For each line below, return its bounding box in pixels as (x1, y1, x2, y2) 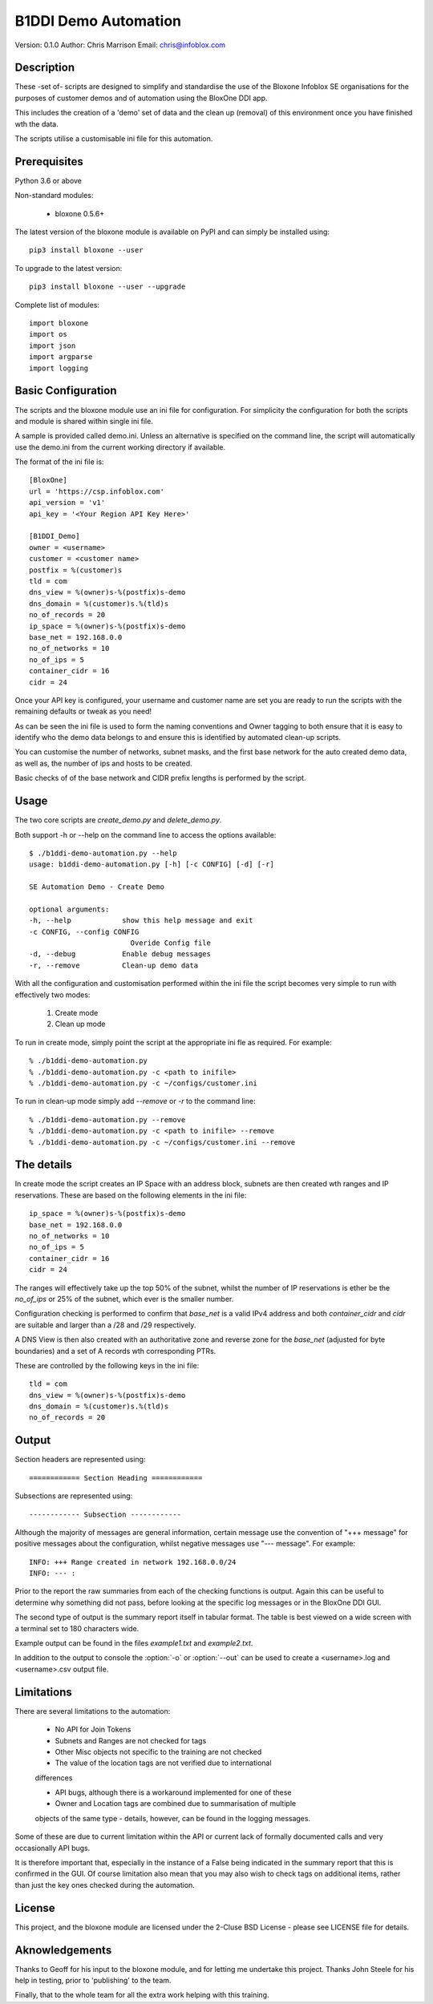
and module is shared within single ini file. (14, 416, 154, 426)
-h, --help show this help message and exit (29, 916, 253, 925)
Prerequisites (14, 155, 83, 168)
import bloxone (29, 319, 89, 328)
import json (29, 341, 76, 350)
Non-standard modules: (14, 191, 94, 200)
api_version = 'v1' (29, 498, 106, 507)
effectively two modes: (14, 990, 91, 1000)
